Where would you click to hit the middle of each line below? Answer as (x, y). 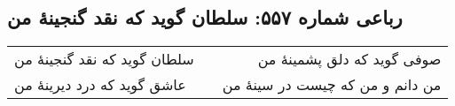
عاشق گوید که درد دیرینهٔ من (100, 85)
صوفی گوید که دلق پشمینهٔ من (349, 59)
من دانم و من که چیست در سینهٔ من (332, 85)
